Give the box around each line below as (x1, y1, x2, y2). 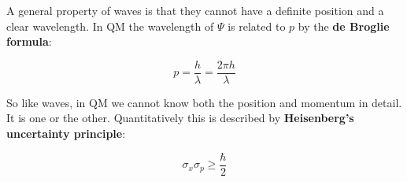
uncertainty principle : (6, 125, 126, 142)
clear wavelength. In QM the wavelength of (6, 17, 214, 34)
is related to (228, 17, 286, 34)
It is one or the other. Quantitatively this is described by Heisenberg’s (6, 110, 354, 126)
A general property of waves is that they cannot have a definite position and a (6, 2, 384, 18)
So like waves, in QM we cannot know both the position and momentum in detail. (6, 94, 402, 110)
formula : (6, 33, 52, 50)
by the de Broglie (298, 17, 390, 34)
